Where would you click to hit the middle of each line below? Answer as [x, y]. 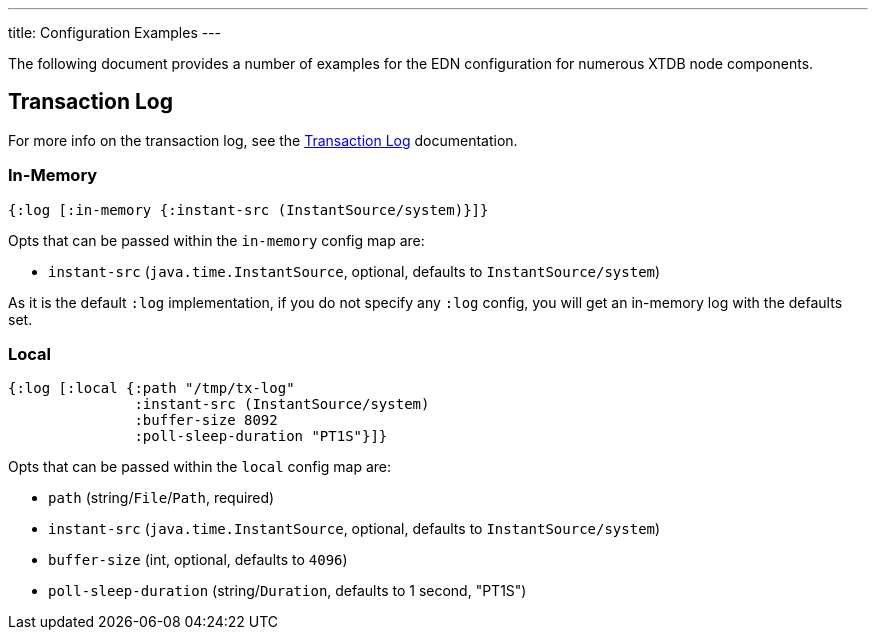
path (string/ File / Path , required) [161, 498]
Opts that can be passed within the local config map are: [200, 467]
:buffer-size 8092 [206, 420]
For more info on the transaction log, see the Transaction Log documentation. [263, 140]
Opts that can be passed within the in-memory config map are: [216, 240]
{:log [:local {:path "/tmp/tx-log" [151, 388]
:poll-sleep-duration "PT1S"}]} [261, 436]
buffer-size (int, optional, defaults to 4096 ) [198, 560]
